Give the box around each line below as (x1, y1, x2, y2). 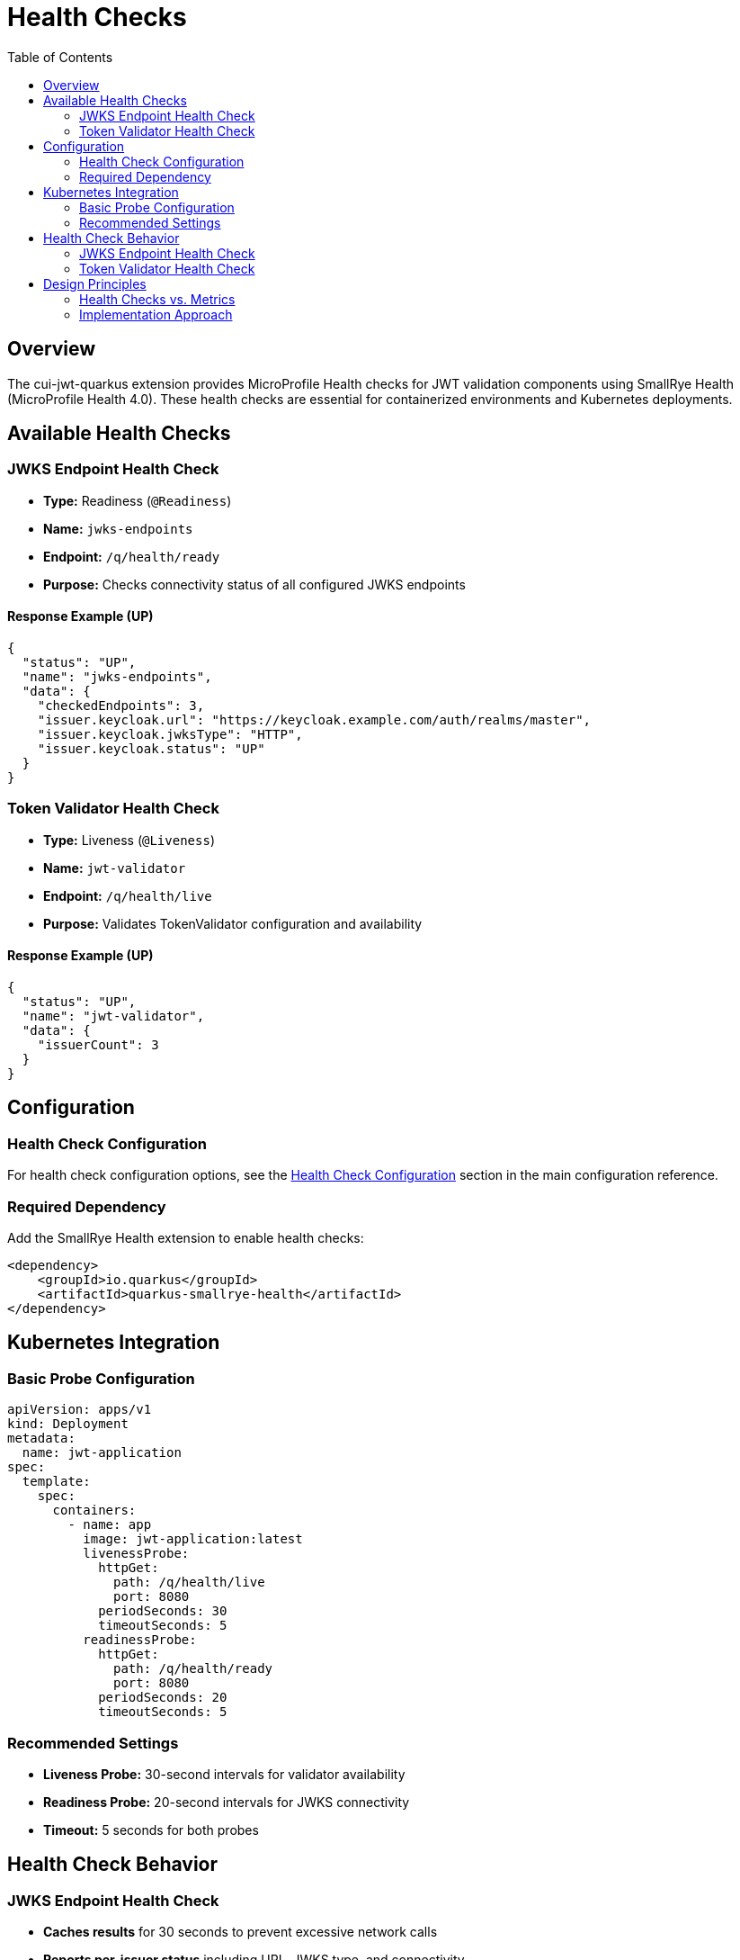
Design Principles (43, 275, 147, 292)
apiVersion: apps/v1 (7, 1402, 152, 1417)
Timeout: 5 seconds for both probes (43, 1821, 259, 1838)
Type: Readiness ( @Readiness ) (43, 492, 232, 508)
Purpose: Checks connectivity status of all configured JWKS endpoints (43, 576, 466, 592)
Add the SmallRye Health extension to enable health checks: (7, 1229, 364, 1245)
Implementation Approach (79, 306, 233, 322)
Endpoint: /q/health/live (43, 887, 212, 904)
